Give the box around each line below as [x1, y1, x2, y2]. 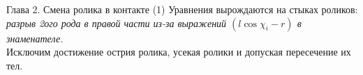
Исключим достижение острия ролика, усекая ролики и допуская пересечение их [6, 44, 351, 59]
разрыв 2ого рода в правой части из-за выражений [6, 15, 227, 30]
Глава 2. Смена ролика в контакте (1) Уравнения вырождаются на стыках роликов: [6, 2, 358, 16]
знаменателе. [6, 31, 64, 45]
